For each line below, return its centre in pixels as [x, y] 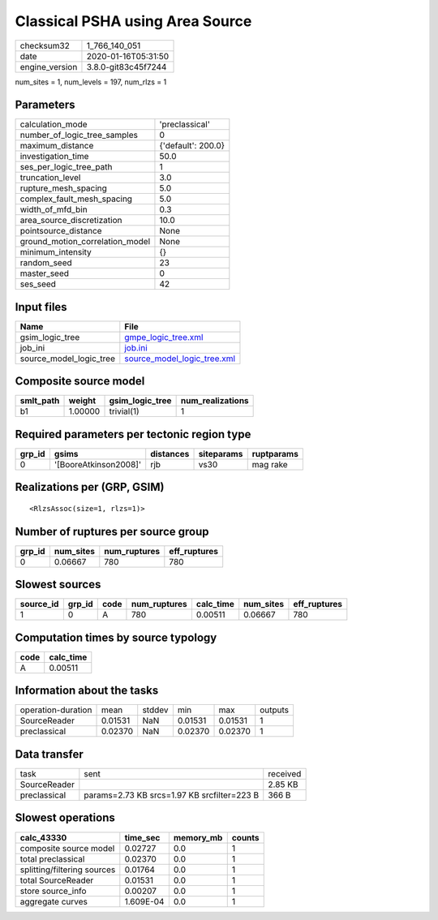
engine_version [49, 67]
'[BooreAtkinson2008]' [98, 464]
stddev [155, 710]
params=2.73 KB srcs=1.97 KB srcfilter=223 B [172, 795]
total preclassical [52, 858]
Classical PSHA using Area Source [133, 21]
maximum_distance [57, 146]
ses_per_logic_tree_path [66, 167]
